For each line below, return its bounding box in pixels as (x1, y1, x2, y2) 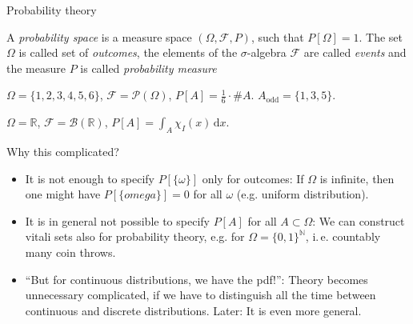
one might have (25, 186, 101, 202)
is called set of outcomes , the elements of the (18, 44, 238, 61)
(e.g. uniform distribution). (236, 186, 369, 202)
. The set (359, 28, 403, 45)
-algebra (247, 44, 287, 61)
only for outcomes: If (202, 170, 304, 186)
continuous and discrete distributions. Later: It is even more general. (25, 302, 362, 318)
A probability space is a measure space (6, 28, 192, 45)
